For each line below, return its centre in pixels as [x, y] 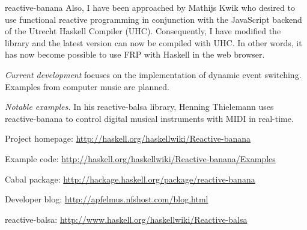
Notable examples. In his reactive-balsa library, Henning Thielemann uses [139, 107]
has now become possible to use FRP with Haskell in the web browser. [135, 54]
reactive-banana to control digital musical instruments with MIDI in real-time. [149, 118]
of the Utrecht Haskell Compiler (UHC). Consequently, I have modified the [143, 31]
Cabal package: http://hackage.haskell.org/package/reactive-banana [130, 179]
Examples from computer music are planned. [87, 86]
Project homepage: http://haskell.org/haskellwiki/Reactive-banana [128, 138]
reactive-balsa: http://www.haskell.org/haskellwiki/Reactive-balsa [126, 219]
